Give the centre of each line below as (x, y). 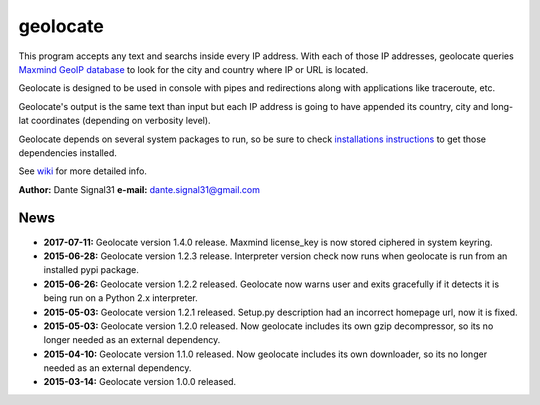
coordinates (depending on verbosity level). (120, 121)
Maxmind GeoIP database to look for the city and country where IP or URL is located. (193, 69)
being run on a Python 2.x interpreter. (121, 298)
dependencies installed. (67, 152)
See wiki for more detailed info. (82, 171)
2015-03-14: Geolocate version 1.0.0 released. (140, 382)
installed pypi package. (91, 270)
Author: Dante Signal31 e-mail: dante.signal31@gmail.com (139, 189)
